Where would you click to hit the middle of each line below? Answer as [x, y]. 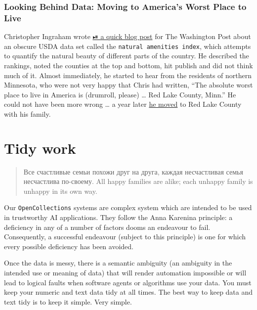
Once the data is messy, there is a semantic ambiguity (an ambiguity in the [118, 263]
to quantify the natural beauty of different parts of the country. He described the [127, 56]
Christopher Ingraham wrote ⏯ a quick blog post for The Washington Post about [128, 36]
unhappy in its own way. [60, 191]
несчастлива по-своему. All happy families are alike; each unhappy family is [138, 181]
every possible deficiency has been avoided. [69, 246]
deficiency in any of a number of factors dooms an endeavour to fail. [107, 227]
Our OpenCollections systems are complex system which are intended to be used [128, 207]
